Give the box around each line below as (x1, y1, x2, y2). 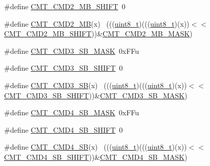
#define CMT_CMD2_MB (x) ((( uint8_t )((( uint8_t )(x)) (4, 18, 190, 29)
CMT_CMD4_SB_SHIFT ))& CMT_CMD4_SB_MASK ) (4, 151, 187, 162)
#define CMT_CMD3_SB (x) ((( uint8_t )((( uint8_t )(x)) (4, 79, 187, 90)
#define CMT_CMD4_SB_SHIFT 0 (4, 124, 123, 135)
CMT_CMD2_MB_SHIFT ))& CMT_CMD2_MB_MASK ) (4, 28, 193, 39)
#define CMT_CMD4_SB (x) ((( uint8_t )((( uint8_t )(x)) (4, 141, 187, 152)
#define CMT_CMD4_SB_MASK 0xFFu (4, 107, 139, 118)
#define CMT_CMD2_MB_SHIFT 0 (4, 1, 125, 11)
